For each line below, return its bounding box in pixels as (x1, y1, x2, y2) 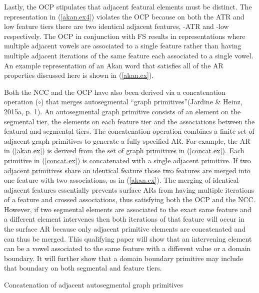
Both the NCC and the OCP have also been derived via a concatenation (4, 86, 225, 97)
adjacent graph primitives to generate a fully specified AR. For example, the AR (4, 135, 250, 146)
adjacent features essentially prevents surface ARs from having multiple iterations (4, 184, 254, 195)
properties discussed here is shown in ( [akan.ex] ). (4, 70, 154, 80)
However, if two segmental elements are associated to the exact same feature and (4, 204, 251, 214)
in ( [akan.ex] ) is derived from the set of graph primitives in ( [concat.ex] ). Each (4, 145, 244, 156)
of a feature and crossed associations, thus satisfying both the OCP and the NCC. (4, 194, 255, 205)
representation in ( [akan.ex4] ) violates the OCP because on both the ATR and (4, 11, 244, 21)
